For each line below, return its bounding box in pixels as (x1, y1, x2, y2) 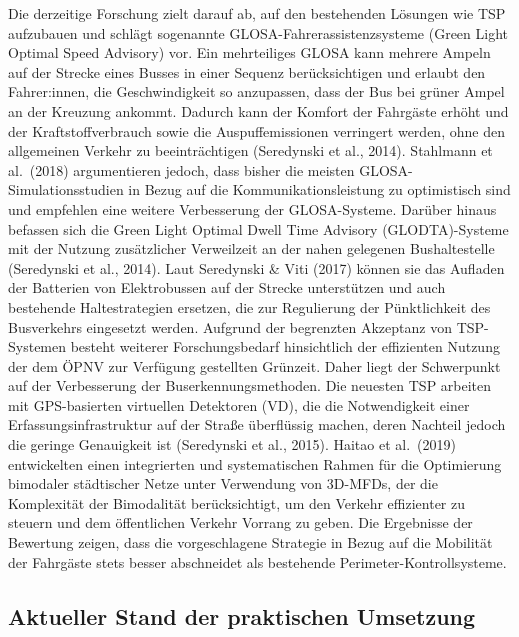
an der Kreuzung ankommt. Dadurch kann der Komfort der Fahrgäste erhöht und (8, 100, 509, 121)
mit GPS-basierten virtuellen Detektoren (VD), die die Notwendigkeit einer (8, 394, 470, 415)
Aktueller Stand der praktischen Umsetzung (8, 600, 476, 631)
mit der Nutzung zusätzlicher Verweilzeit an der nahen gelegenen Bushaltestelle (8, 238, 495, 259)
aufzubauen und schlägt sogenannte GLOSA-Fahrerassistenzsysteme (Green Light (8, 22, 508, 43)
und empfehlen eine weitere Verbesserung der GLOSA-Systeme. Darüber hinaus (8, 198, 497, 219)
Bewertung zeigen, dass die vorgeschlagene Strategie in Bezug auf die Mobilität (8, 532, 493, 553)
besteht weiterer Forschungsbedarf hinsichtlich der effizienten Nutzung (70, 336, 500, 357)
